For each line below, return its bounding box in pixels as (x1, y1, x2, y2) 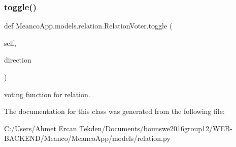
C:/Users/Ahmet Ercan (4, 123, 77, 133)
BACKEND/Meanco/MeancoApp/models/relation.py (4, 133, 171, 143)
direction (4, 54, 31, 65)
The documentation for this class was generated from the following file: (4, 106, 225, 116)
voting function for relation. (4, 89, 90, 99)
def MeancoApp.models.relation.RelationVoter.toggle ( (4, 20, 173, 31)
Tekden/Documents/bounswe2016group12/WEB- (79, 123, 232, 133)
